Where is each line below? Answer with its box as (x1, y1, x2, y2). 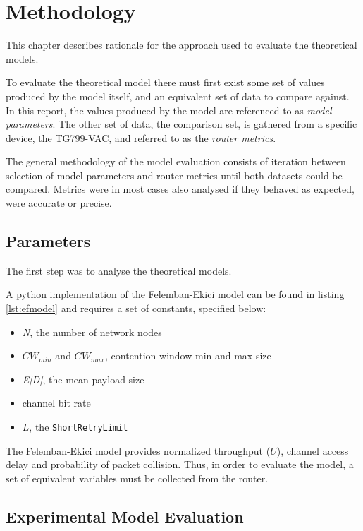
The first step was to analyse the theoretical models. (6, 263, 232, 278)
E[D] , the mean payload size (22, 371, 144, 386)
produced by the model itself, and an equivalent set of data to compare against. (6, 88, 350, 103)
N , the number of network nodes (22, 324, 162, 339)
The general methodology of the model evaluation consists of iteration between (6, 154, 346, 169)
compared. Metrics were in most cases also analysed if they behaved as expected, (6, 181, 355, 196)
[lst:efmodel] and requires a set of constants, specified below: (6, 301, 266, 316)
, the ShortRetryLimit (29, 419, 128, 434)
